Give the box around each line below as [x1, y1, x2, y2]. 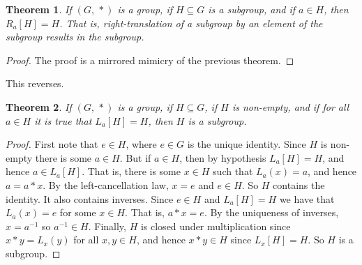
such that [213, 164, 253, 179]
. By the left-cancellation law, [43, 177, 169, 192]
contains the [273, 177, 325, 192]
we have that [279, 191, 335, 206]
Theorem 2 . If [6, 99, 72, 114]
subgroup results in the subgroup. [6, 29, 144, 44]
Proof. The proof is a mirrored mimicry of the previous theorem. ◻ [6, 52, 294, 67]
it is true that [34, 113, 92, 128]
